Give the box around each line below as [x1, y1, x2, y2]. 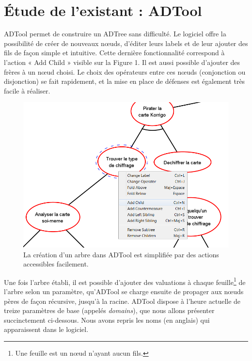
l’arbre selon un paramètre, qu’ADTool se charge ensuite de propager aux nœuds [4, 286, 244, 297]
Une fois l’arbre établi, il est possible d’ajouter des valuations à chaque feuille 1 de [4, 275, 246, 287]
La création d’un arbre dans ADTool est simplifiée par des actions [23, 249, 219, 259]
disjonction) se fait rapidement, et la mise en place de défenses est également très [4, 76, 245, 86]
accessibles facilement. [23, 259, 89, 269]
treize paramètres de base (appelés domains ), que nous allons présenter [4, 305, 215, 315]
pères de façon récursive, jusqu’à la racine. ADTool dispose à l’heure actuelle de [4, 296, 241, 306]
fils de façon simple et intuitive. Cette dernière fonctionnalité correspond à [4, 47, 225, 58]
